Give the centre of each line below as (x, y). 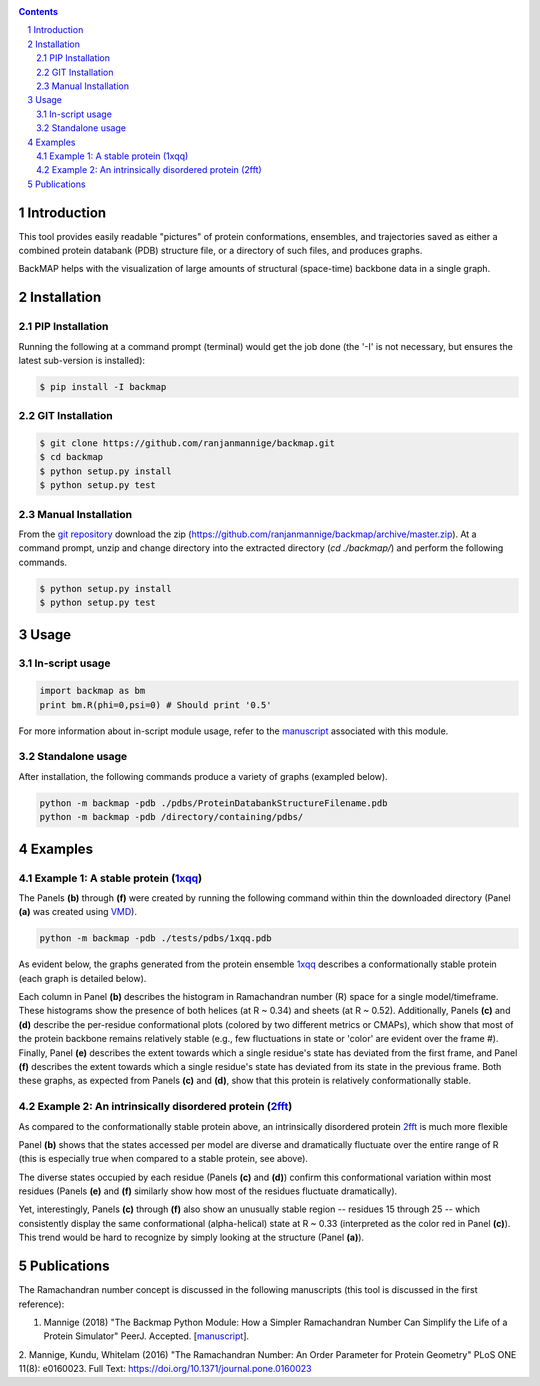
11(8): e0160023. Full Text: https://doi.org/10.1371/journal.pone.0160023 (165, 1369)
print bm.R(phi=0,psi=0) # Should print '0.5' (155, 704)
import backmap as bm (92, 691)
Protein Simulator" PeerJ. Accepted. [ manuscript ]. (146, 1336)
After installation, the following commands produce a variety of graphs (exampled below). (203, 776)
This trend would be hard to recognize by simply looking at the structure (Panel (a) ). (191, 1237)
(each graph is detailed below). (82, 978)
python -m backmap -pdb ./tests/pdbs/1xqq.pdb (155, 938)
